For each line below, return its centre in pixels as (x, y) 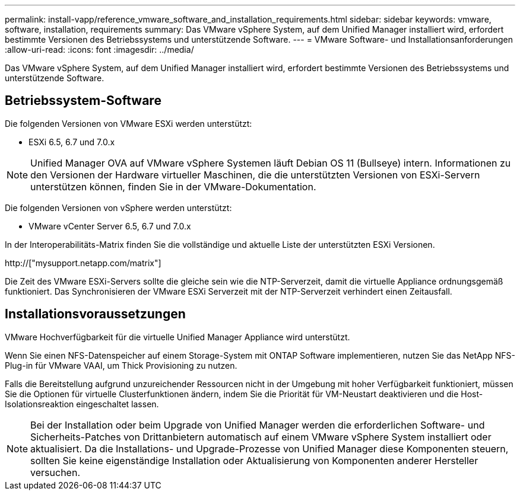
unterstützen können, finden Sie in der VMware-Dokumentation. (173, 186)
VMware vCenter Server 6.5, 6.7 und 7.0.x (110, 226)
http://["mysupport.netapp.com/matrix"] (83, 263)
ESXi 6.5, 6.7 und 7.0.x (72, 142)
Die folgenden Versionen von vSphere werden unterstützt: (118, 207)
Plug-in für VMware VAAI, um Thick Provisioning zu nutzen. (121, 365)
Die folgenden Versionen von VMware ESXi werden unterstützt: (129, 123)
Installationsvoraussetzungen (95, 314)
